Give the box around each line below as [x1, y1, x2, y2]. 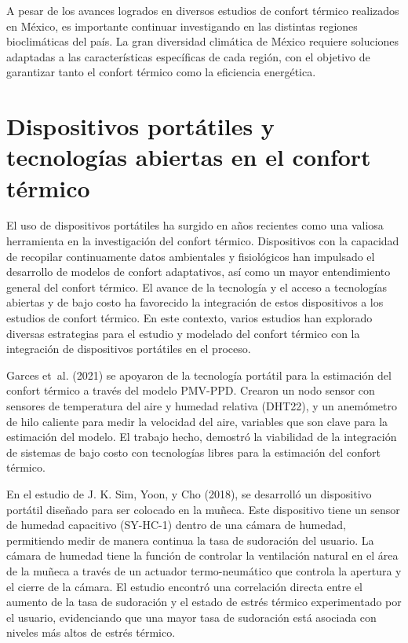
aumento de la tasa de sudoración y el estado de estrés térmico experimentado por [6, 593, 402, 610]
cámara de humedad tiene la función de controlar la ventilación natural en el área [6, 547, 399, 564]
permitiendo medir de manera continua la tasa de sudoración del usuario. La [6, 531, 374, 548]
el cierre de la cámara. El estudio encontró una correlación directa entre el [6, 578, 362, 594]
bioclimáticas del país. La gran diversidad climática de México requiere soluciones [6, 33, 399, 50]
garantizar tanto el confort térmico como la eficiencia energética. [6, 64, 316, 80]
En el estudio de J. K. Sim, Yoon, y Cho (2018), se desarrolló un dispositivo [6, 485, 372, 502]
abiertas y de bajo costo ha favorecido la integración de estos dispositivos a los [6, 294, 384, 310]
